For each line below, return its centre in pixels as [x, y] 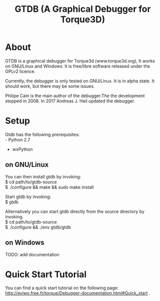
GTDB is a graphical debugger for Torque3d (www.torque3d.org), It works [80, 61]
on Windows [25, 243]
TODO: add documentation [32, 254]
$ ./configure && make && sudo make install [49, 187]
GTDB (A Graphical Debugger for [83, 9]
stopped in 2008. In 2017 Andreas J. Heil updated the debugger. [70, 101]
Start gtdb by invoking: [28, 197]
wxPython [22, 149]
